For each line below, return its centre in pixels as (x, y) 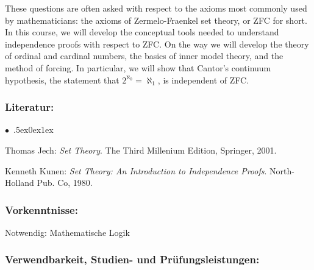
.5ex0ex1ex (34, 130)
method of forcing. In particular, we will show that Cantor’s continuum (138, 67)
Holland (20, 183)
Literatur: (30, 107)
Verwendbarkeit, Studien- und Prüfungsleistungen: (132, 259)
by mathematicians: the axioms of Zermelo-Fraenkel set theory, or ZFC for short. (156, 20)
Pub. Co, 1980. (65, 183)
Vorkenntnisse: (41, 209)
